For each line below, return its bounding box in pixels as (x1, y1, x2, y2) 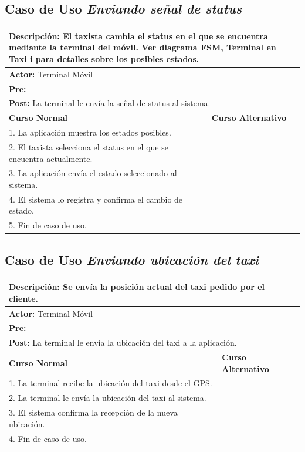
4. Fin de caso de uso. (9, 432, 87, 444)
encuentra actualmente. (9, 152, 93, 164)
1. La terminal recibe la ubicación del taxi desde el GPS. (9, 377, 212, 389)
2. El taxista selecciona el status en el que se (9, 140, 168, 153)
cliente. (9, 292, 39, 304)
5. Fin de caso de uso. (9, 219, 87, 231)
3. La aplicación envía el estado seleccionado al (9, 167, 177, 179)
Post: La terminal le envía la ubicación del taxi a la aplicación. (9, 336, 237, 349)
